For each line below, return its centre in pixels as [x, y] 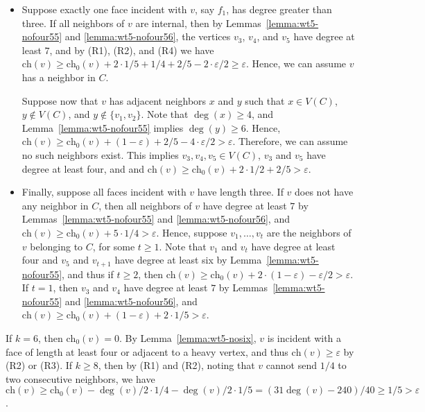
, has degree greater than [279, 9]
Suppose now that [60, 100]
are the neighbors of [309, 232]
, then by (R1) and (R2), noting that [176, 365]
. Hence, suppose [192, 232]
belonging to [57, 246]
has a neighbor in [59, 77]
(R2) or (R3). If [39, 365]
